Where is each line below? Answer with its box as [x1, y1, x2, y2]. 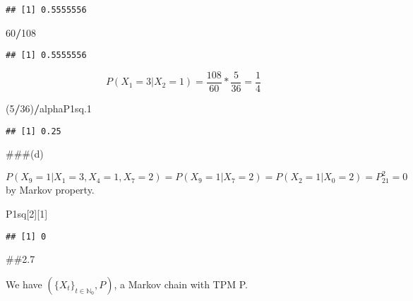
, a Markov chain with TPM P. [114, 276, 248, 291]
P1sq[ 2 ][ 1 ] [6, 206, 48, 220]
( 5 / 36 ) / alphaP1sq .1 [6, 100, 92, 115]
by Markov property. [6, 182, 95, 197]
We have [6, 276, 42, 291]
